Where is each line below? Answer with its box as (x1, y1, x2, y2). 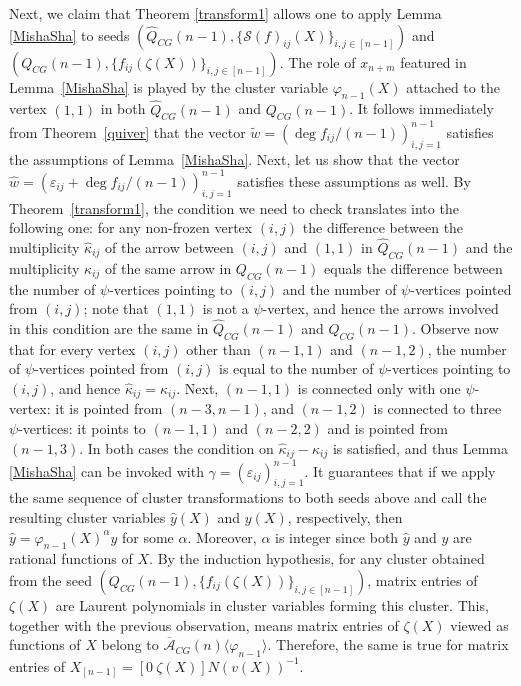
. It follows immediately (349, 98, 494, 119)
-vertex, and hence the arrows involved (262, 298, 499, 319)
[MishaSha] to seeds (9, 24, 130, 45)
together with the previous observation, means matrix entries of (9, 614, 399, 635)
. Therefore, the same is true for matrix (267, 634, 509, 655)
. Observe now (412, 318, 499, 338)
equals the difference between (324, 257, 503, 278)
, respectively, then (287, 506, 403, 527)
